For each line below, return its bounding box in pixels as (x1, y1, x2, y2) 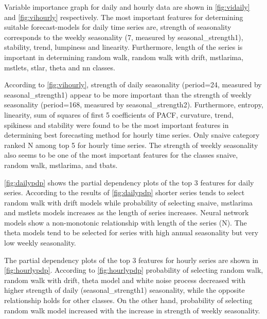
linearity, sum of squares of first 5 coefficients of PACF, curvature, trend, (4, 109, 234, 120)
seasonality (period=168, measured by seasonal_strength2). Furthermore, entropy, (4, 99, 263, 110)
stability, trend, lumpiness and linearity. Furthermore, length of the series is (4, 42, 243, 52)
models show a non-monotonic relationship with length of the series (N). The (4, 217, 247, 228)
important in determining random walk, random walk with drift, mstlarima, (4, 51, 244, 62)
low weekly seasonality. (4, 237, 76, 248)
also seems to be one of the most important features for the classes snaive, (4, 149, 238, 160)
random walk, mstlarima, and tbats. (4, 159, 118, 170)
